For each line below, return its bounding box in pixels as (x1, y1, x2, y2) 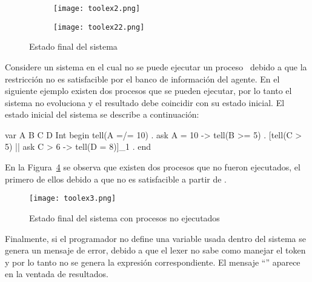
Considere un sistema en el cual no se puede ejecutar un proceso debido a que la (5, 60, 307, 73)
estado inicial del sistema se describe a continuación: (5, 108, 199, 121)
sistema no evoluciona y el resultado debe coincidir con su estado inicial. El (5, 96, 285, 109)
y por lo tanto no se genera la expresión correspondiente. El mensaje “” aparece (5, 255, 300, 268)
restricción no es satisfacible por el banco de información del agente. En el (5, 72, 280, 85)
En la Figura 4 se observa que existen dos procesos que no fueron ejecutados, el (5, 161, 300, 173)
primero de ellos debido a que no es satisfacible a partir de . (5, 172, 227, 185)
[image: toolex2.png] (53, 4, 141, 13)
